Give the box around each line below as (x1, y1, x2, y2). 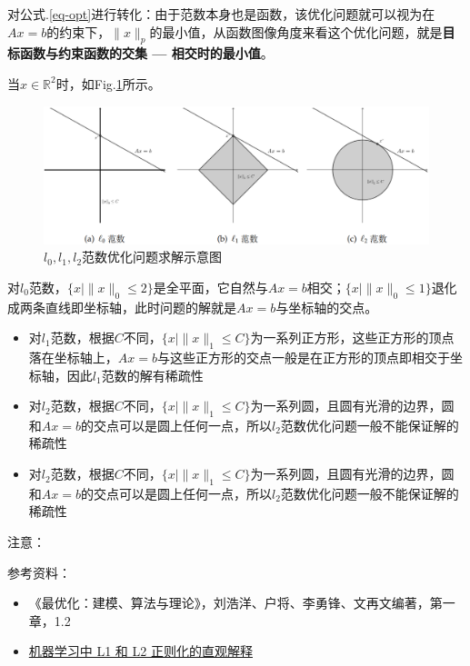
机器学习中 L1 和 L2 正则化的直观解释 (28, 641, 253, 661)
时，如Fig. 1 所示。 (55, 74, 161, 93)
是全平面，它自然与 (153, 277, 268, 296)
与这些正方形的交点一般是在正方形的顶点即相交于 (156, 347, 450, 366)
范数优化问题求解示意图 (82, 247, 223, 266)
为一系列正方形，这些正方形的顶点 (250, 328, 455, 347)
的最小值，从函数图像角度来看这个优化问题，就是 (149, 22, 443, 41)
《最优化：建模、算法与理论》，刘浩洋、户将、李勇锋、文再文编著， (28, 593, 430, 612)
